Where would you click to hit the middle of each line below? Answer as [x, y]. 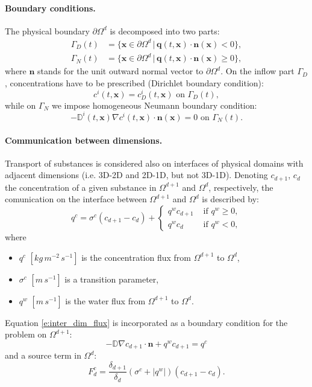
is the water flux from [105, 300]
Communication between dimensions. [84, 140]
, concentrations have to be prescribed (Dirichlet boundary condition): [134, 83]
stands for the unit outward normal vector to [120, 71]
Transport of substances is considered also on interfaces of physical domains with [154, 163]
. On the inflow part [257, 71]
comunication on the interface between [76, 199]
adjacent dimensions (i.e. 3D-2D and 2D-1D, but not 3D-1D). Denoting [136, 175]
